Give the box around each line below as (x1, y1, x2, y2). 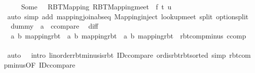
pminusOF (4, 59, 36, 70)
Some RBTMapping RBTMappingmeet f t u (21, 1, 172, 11)
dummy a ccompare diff (10, 21, 98, 31)
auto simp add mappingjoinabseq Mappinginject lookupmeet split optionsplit (7, 11, 249, 21)
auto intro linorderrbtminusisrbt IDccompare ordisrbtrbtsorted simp (7, 49, 226, 60)
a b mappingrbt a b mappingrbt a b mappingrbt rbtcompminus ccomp (10, 30, 246, 40)
